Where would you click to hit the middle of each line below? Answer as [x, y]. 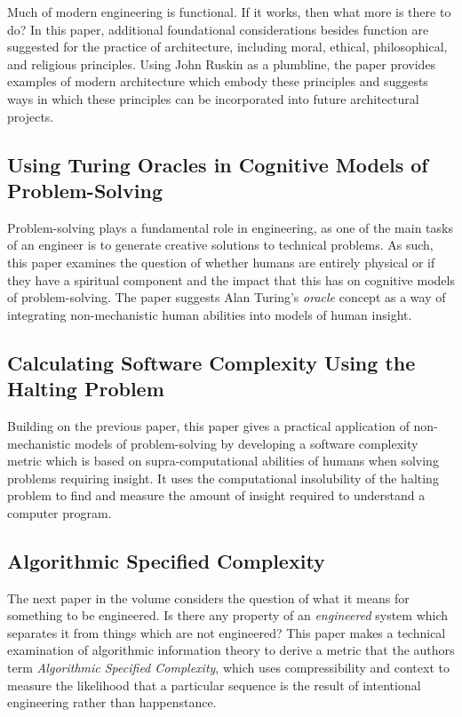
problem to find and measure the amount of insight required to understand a [216, 495]
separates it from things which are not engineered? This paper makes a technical [227, 632]
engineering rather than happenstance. [112, 702]
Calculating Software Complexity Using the [211, 362]
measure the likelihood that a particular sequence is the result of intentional [214, 685]
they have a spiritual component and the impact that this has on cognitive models [231, 279]
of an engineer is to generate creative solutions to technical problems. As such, [220, 245]
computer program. [60, 512]
